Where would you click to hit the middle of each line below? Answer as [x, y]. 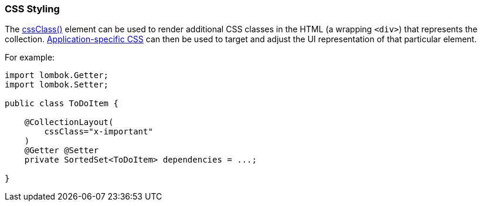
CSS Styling [32, 9]
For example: [30, 58]
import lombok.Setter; [57, 85]
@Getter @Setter [62, 151]
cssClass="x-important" [99, 132]
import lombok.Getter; [57, 75]
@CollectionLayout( [69, 122]
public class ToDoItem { [62, 104]
